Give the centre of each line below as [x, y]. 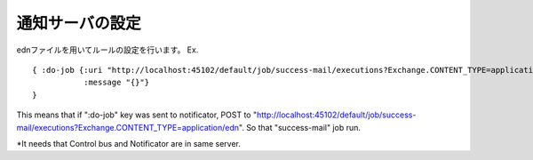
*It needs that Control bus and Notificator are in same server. [129, 143]
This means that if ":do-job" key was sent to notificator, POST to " [137, 115]
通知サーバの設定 [79, 23]
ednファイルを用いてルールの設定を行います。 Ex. [107, 50]
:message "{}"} [116, 83]
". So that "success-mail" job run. [300, 127]
